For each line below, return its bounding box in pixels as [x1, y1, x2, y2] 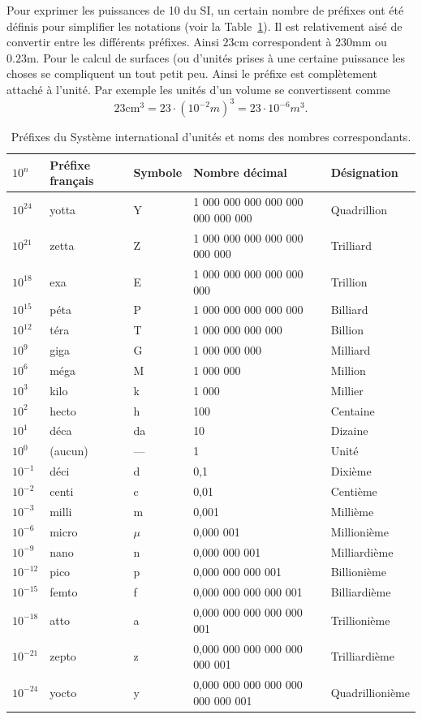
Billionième [330, 563, 386, 580]
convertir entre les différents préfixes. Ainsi [6, 33, 219, 50]
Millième [330, 502, 374, 519]
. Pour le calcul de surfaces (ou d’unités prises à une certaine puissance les [36, 49, 405, 66]
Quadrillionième [330, 683, 410, 700]
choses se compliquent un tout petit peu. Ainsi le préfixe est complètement [6, 65, 377, 82]
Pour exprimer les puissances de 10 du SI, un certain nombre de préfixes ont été [6, 2, 404, 18]
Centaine [330, 402, 375, 419]
